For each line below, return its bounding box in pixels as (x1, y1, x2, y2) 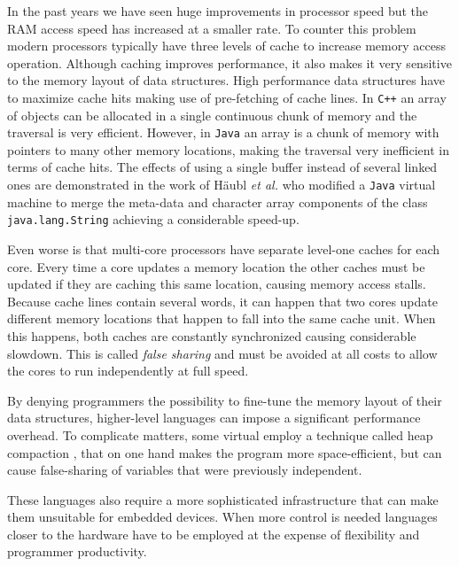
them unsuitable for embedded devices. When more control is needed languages (7, 508, 438, 526)
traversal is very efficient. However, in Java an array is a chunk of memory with (7, 123, 440, 142)
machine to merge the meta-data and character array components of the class (7, 192, 428, 211)
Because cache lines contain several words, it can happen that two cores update (7, 291, 438, 310)
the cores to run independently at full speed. (7, 361, 249, 380)
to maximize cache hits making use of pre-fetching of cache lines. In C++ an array (7, 88, 447, 106)
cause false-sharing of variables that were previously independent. (7, 461, 362, 479)
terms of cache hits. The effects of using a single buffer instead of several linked (7, 158, 438, 176)
